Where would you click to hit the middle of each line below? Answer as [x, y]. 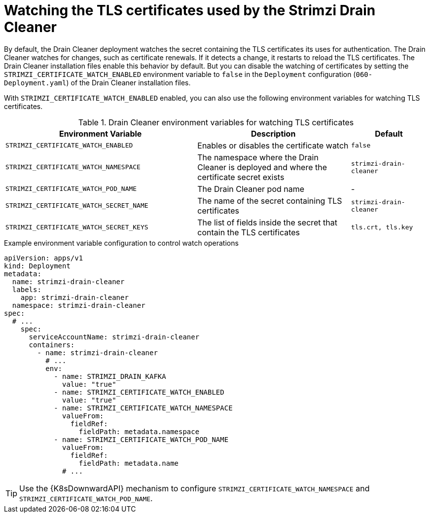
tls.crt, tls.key [382, 227]
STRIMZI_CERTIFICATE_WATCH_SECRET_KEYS [77, 227]
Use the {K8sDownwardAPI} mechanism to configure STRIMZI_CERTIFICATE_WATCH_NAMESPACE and [195, 488]
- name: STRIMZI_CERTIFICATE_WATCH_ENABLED [139, 392]
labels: [27, 289]
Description [273, 133]
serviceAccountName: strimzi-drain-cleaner [114, 337]
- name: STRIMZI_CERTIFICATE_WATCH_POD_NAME [141, 439]
